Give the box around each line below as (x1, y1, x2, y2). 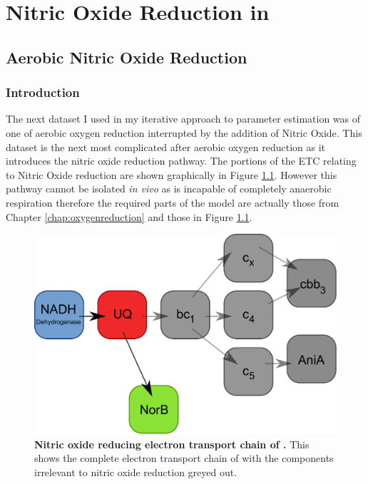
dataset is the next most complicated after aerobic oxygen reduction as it (6, 139, 325, 154)
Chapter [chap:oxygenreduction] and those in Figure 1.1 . (6, 209, 252, 224)
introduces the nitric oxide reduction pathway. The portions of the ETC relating (6, 153, 357, 168)
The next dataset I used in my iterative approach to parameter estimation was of (6, 111, 361, 126)
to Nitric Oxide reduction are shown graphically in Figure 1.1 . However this (6, 167, 337, 182)
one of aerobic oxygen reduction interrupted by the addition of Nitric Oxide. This (6, 125, 362, 140)
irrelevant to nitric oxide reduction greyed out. (34, 465, 237, 480)
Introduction (6, 83, 80, 101)
